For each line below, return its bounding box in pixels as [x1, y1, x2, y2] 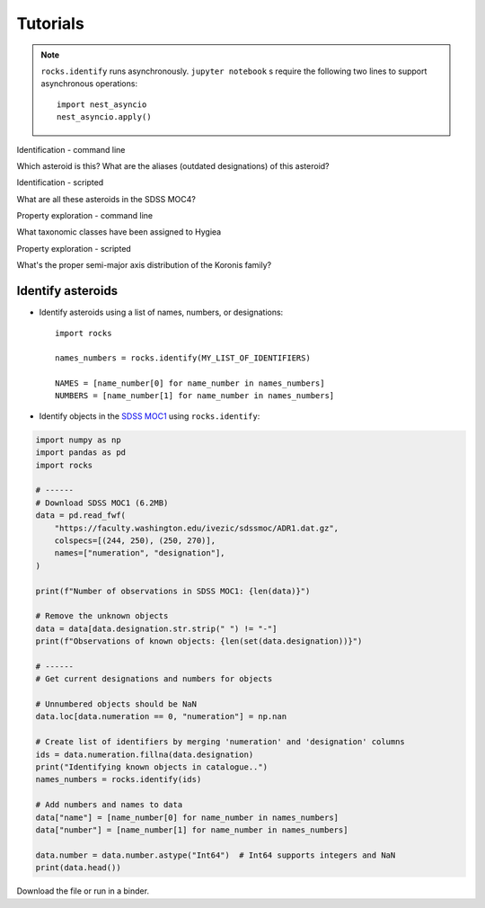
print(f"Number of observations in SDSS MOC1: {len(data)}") [35, 585, 311, 596]
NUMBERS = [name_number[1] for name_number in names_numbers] [55, 391, 335, 401]
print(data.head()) [35, 863, 121, 873]
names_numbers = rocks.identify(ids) [35, 774, 202, 785]
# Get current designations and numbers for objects [35, 674, 273, 684]
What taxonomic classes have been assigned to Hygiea [16, 227, 222, 237]
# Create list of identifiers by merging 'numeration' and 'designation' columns [35, 737, 406, 747]
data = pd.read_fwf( [35, 511, 126, 521]
